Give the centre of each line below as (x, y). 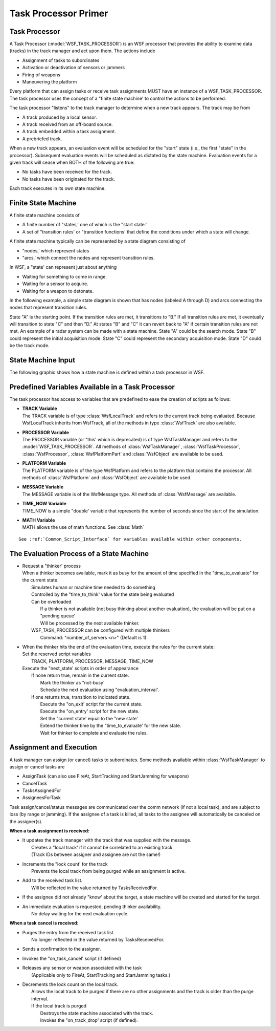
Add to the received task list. (52, 880)
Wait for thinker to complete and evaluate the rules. (94, 733)
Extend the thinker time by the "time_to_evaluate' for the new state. (111, 726)
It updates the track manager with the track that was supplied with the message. (107, 840)
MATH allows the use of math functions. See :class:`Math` (83, 527)
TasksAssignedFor (42, 790)
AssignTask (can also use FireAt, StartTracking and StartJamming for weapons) (106, 776)
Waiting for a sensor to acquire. (55, 284)
